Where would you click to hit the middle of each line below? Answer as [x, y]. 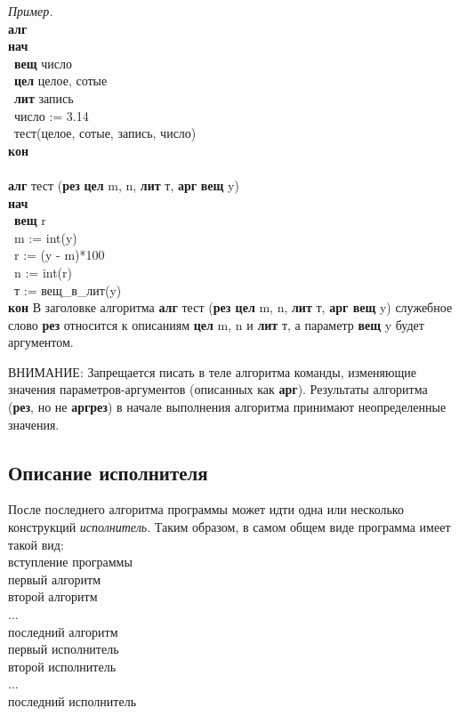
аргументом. [41, 342]
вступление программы [70, 562]
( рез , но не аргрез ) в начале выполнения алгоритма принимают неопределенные [227, 407]
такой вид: [36, 544]
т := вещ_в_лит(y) [68, 290]
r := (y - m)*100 [59, 255]
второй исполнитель [62, 666]
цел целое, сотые [61, 80]
